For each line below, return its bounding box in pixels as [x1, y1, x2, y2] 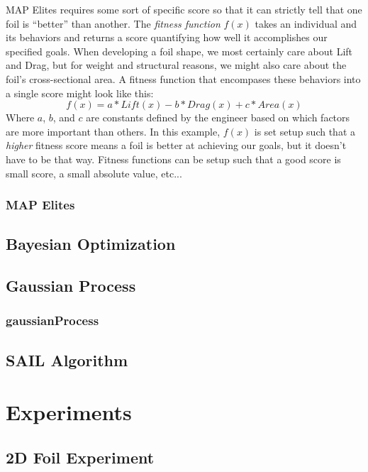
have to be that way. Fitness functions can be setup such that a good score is [6, 151, 341, 166]
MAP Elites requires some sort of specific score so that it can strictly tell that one [6, 2, 362, 16]
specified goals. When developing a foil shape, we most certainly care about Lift [6, 43, 353, 58]
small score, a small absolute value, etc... [6, 165, 182, 180]
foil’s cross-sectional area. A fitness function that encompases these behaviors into [6, 71, 361, 86]
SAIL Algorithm [6, 348, 128, 371]
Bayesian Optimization [6, 233, 176, 255]
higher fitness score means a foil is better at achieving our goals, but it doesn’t [6, 138, 347, 153]
